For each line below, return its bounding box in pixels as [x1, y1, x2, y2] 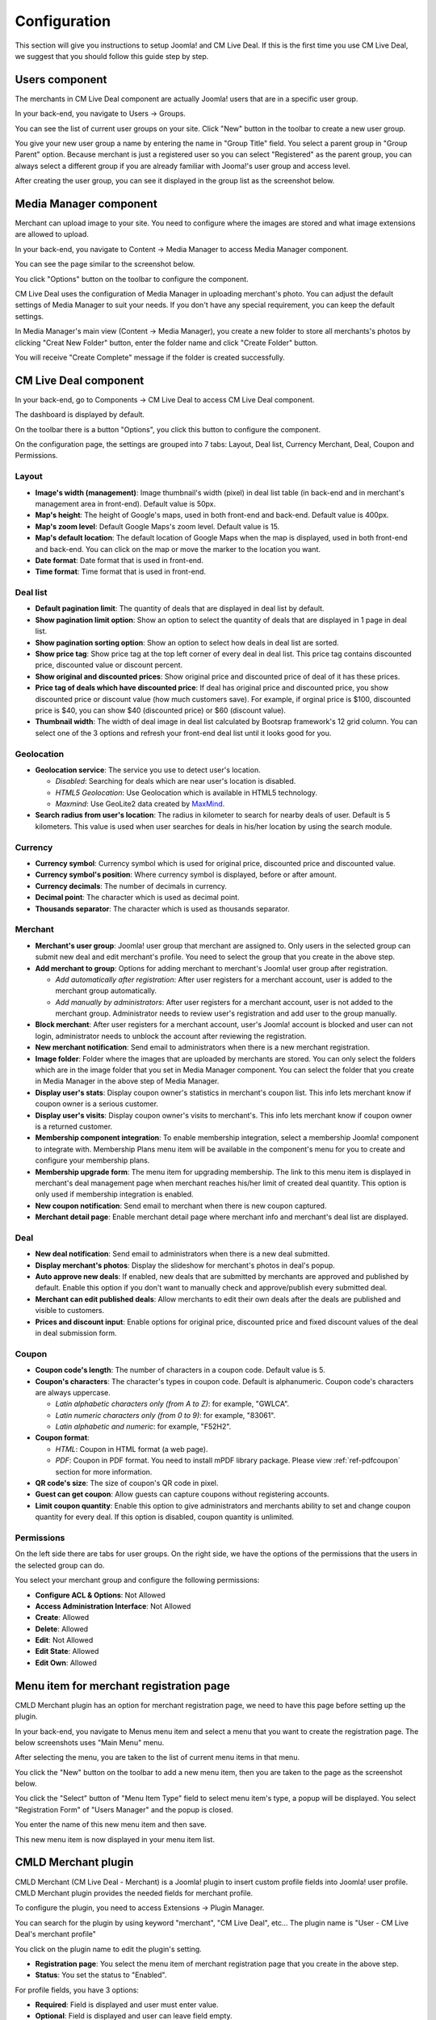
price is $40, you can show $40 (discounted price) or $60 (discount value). [35, 705, 287, 715]
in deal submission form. [35, 1328, 117, 1337]
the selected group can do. [15, 1560, 105, 1570]
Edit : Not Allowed [35, 1635, 94, 1645]
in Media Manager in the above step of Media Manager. [35, 1076, 220, 1086]
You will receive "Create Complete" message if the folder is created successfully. [15, 352, 286, 362]
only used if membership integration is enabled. [35, 1189, 194, 1199]
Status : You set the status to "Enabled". [35, 1970, 167, 1980]
